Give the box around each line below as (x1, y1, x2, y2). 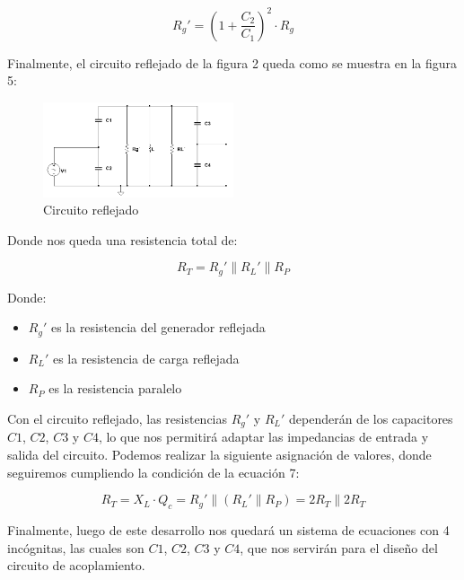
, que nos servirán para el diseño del (240, 538, 438, 557)
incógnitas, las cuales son (7, 538, 144, 557)
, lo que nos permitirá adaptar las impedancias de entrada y (98, 427, 429, 446)
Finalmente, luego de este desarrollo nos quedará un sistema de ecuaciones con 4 (7, 521, 450, 540)
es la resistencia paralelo (48, 379, 182, 398)
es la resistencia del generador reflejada (50, 318, 266, 337)
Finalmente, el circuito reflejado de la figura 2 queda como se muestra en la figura (7, 53, 458, 72)
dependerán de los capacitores (288, 409, 453, 427)
